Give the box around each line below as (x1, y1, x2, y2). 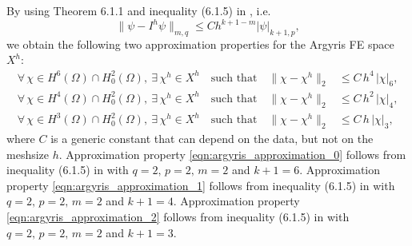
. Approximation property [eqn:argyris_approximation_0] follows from (58, 145, 406, 162)
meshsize (6, 145, 50, 162)
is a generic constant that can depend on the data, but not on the (50, 130, 374, 147)
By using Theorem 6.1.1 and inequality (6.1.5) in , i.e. (6, 2, 271, 18)
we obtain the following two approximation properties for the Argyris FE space (6, 35, 394, 52)
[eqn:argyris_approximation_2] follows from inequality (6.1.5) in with (6, 208, 350, 225)
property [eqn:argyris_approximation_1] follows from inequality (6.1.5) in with (6, 177, 395, 193)
